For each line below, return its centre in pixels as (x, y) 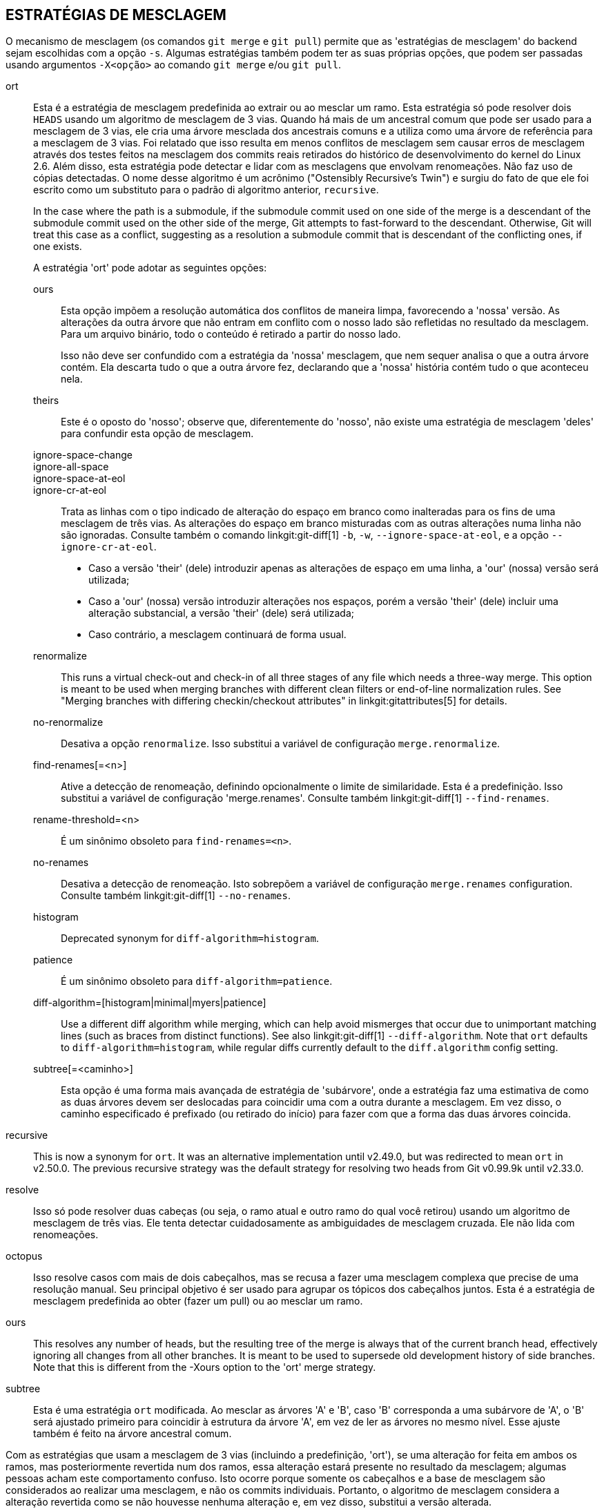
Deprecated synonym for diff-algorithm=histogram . (190, 939)
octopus (24, 1256)
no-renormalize (68, 722)
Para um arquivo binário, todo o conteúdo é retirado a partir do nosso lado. (231, 334)
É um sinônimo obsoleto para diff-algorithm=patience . (197, 981)
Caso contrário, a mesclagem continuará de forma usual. (217, 635)
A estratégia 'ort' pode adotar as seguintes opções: (150, 268)
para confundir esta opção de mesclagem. (157, 434)
